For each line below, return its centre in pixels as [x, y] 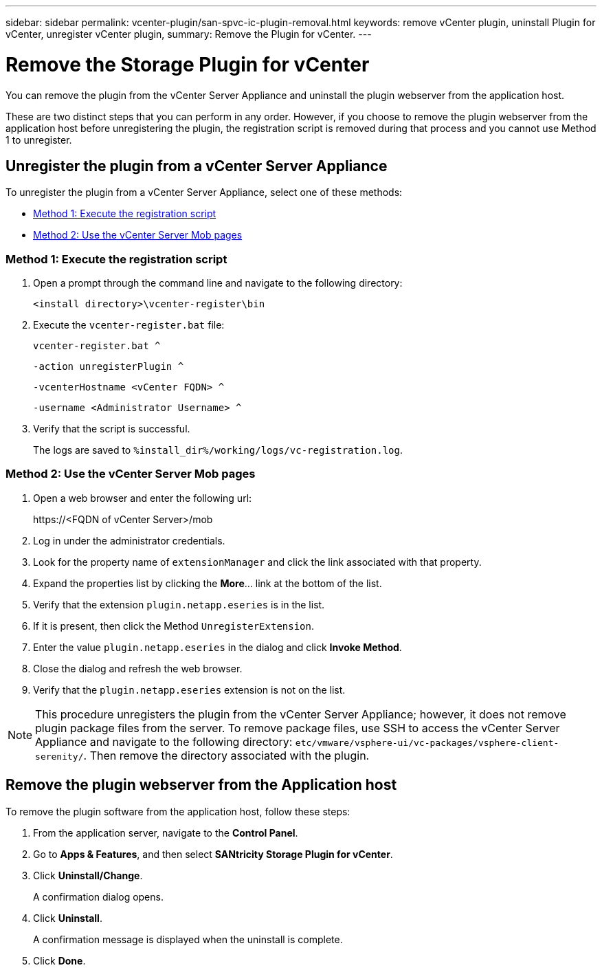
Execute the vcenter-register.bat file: [129, 325]
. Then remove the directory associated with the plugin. [226, 755]
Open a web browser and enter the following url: [143, 498]
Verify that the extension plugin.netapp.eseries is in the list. [179, 604]
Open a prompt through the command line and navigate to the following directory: [218, 283]
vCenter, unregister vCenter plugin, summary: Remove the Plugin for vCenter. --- [189, 34]
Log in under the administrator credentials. [129, 540]
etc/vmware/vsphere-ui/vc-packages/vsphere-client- [427, 742]
